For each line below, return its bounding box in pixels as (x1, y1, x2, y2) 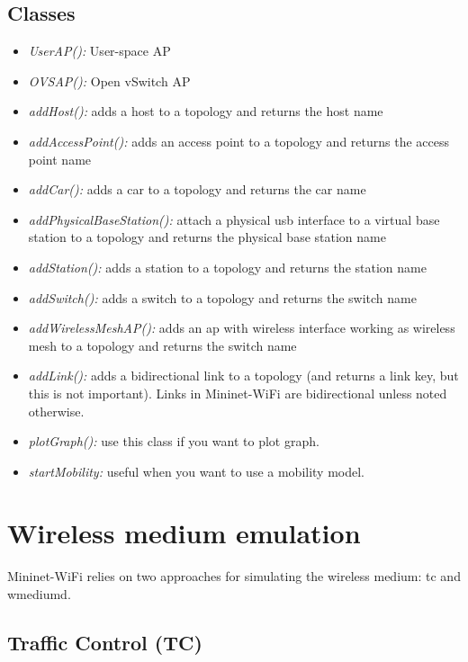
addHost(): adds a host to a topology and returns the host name (28, 102, 383, 121)
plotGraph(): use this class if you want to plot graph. (28, 432, 319, 451)
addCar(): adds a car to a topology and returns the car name (28, 180, 366, 199)
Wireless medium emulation (7, 514, 361, 551)
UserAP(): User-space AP (28, 41, 171, 60)
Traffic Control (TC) (7, 629, 202, 656)
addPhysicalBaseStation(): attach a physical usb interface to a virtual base (28, 210, 440, 228)
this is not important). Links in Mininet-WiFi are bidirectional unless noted (28, 383, 447, 402)
